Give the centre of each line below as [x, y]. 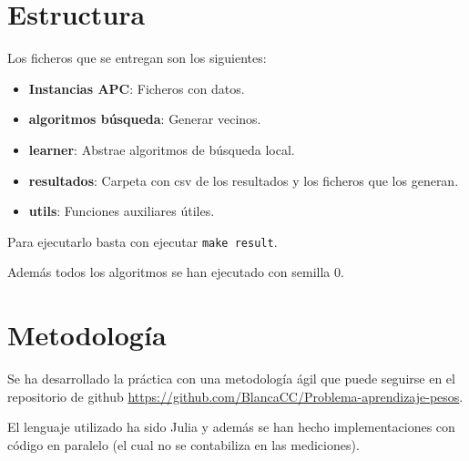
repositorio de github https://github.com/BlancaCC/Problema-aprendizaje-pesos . [235, 396]
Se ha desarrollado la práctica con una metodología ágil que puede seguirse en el [231, 379]
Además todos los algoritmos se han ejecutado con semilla [169, 272]
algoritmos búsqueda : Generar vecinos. [145, 119]
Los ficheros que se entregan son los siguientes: [137, 58]
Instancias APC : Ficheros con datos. [137, 88]
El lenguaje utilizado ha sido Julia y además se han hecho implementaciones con [231, 427]
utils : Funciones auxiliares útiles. [122, 211]
